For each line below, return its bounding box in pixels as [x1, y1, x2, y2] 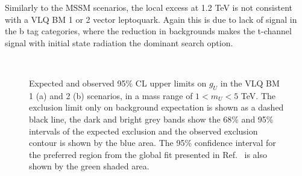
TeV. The [241, 89, 276, 102]
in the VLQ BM [220, 76, 280, 89]
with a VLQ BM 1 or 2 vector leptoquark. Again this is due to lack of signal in [5, 13, 297, 25]
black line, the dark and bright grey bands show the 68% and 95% [29, 112, 274, 125]
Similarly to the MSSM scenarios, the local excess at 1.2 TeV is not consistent [5, 1, 292, 13]
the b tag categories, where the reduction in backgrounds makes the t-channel [5, 25, 292, 37]
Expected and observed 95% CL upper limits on [29, 76, 207, 89]
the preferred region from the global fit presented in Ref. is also [29, 148, 267, 160]
